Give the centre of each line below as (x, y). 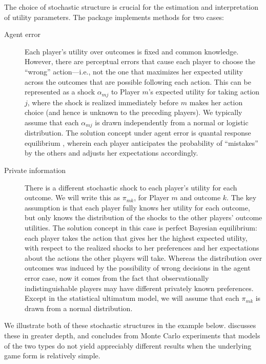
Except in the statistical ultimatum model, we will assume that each (132, 298)
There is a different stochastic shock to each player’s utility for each (131, 187)
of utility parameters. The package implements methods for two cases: (114, 17)
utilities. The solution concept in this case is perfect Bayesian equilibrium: (141, 227)
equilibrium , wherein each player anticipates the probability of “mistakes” (141, 142)
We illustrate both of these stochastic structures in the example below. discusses (130, 325)
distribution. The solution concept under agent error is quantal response (138, 133)
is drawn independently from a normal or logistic (172, 122)
